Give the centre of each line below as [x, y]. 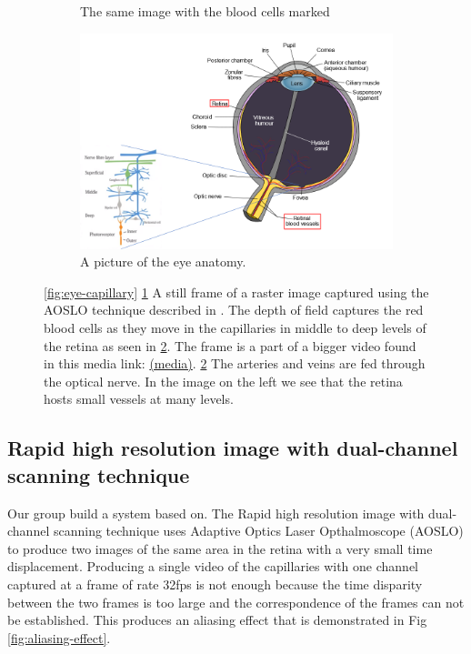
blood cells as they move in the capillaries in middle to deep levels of [235, 327]
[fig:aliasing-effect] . [59, 637]
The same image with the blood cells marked [205, 11]
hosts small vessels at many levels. [139, 399]
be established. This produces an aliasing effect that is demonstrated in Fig [217, 620]
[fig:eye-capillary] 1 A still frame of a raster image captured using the [236, 292]
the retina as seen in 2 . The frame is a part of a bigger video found [230, 345]
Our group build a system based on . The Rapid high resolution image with [216, 513]
